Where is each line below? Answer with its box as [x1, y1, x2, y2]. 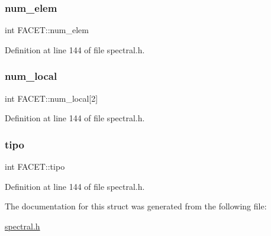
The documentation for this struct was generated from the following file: [5, 200, 267, 212]
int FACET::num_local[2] [5, 92, 98, 104]
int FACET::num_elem [5, 24, 89, 36]
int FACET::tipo [5, 160, 65, 173]
